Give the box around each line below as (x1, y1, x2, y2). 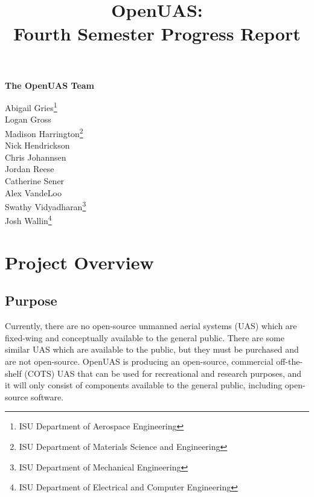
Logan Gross (5, 113, 51, 126)
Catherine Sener (5, 175, 65, 187)
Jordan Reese (5, 162, 54, 175)
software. (30, 390, 64, 403)
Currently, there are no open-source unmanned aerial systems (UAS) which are (5, 319, 297, 332)
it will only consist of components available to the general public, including (5, 379, 283, 391)
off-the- (276, 355, 303, 368)
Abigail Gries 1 (5, 100, 57, 114)
